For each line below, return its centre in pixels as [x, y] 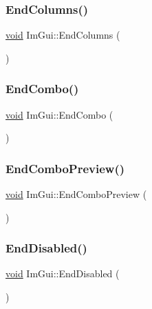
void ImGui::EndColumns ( [63, 35]
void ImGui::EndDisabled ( [63, 273]
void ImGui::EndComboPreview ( [76, 194]
